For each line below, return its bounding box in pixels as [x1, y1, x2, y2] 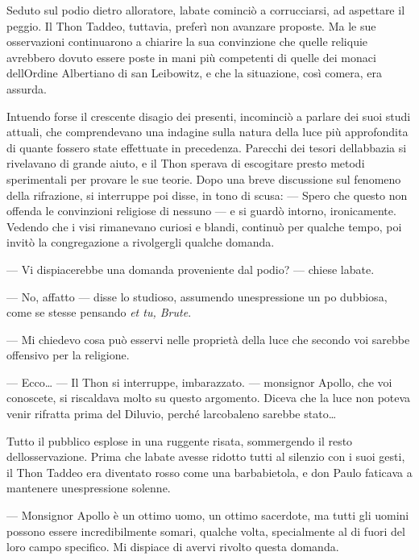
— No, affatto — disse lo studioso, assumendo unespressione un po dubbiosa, [6, 288, 388, 305]
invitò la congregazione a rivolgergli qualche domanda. [6, 234, 275, 251]
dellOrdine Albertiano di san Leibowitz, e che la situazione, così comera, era [6, 64, 383, 81]
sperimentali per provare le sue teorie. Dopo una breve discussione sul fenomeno [6, 170, 401, 187]
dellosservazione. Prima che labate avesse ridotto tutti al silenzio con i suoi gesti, [6, 448, 405, 465]
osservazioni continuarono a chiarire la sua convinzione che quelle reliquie [6, 33, 368, 50]
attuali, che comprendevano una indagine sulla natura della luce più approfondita [6, 123, 409, 140]
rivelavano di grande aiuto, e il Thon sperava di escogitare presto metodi [6, 155, 365, 172]
